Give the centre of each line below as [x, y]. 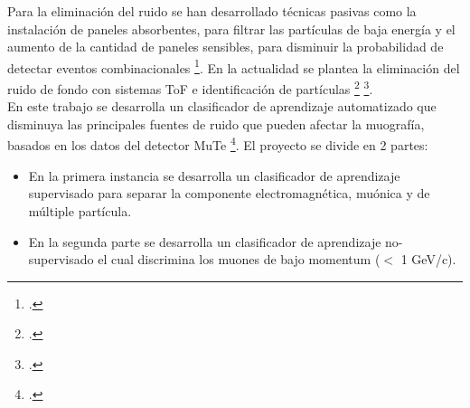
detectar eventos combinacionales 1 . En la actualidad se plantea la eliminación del [234, 66]
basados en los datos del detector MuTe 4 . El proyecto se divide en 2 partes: [218, 144]
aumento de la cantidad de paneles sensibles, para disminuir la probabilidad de [226, 47]
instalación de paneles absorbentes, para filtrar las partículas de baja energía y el [231, 28]
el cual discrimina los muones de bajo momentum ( [239, 259]
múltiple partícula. [80, 210]
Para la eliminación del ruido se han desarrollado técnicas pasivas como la [212, 11]
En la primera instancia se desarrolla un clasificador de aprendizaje [214, 175]
